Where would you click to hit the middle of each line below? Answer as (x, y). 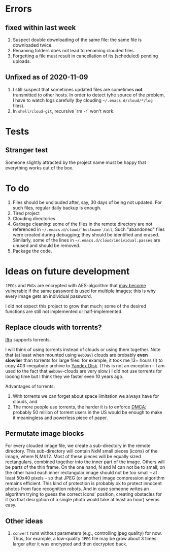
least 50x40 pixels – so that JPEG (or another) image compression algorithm (85, 478)
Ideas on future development (67, 271)
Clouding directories (34, 218)
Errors (19, 9)
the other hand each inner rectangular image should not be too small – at (81, 473)
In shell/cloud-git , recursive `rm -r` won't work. (64, 111)
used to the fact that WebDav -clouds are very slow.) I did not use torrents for (84, 371)
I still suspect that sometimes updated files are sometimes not (78, 89)
